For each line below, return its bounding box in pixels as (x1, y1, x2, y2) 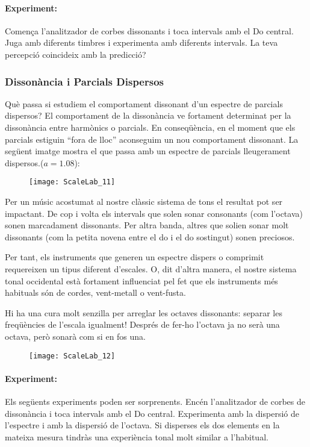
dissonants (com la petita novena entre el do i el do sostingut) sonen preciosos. (5, 230, 295, 243)
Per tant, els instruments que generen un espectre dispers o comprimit (5, 251, 264, 263)
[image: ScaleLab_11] (29, 178, 116, 187)
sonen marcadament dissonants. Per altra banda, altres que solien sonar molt (5, 219, 289, 231)
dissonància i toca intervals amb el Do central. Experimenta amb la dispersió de (5, 407, 299, 419)
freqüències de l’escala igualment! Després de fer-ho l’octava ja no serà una (5, 318, 280, 331)
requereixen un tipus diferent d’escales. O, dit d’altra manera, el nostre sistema (5, 262, 297, 275)
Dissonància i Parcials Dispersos (5, 73, 164, 89)
